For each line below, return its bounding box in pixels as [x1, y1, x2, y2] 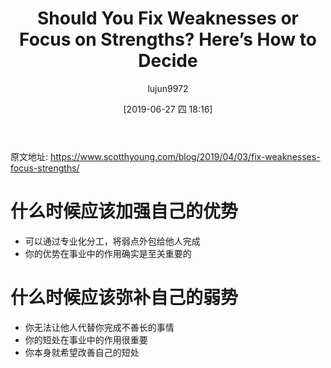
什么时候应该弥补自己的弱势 [10, 287, 239, 309]
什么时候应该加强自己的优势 [10, 200, 239, 223]
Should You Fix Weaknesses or [37, 7, 299, 30]
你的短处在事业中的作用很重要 [24, 333, 148, 346]
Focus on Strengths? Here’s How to [19, 28, 317, 51]
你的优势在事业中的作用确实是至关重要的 [24, 247, 192, 259]
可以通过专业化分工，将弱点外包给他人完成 [24, 235, 201, 247]
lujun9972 [147, 82, 189, 94]
